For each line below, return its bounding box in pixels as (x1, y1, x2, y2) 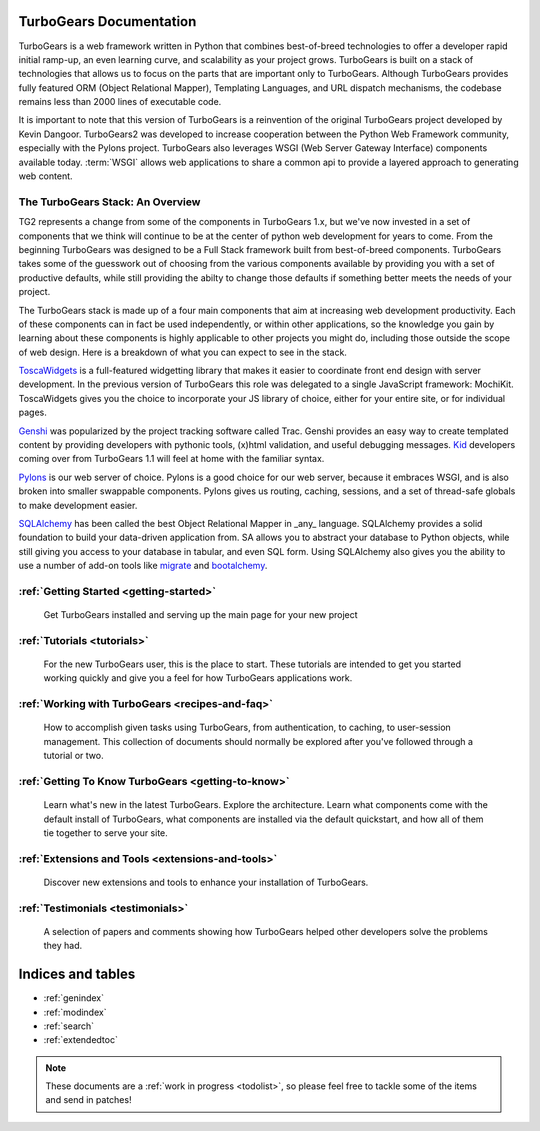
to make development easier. (18, 499, 138, 511)
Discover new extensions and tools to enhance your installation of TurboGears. (43, 876, 369, 888)
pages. (18, 406, 47, 419)
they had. (43, 940, 83, 952)
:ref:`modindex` (43, 1006, 107, 1018)
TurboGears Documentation (18, 13, 197, 30)
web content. (18, 170, 74, 182)
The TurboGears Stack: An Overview (18, 195, 201, 209)
